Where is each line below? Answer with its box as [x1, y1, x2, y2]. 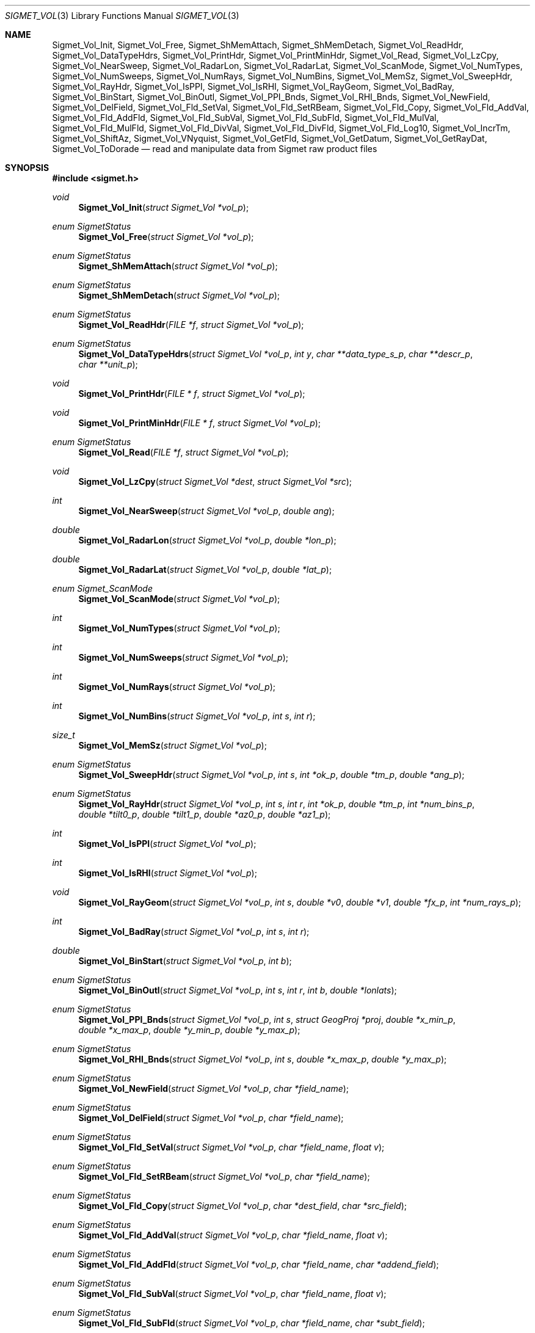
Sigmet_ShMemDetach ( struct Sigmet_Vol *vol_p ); [78, 290, 280, 300]
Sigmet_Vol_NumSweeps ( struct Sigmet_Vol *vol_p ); [78, 652, 288, 663]
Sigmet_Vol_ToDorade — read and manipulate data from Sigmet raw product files [52, 143, 377, 154]
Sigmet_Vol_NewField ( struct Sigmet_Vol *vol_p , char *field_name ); [78, 1083, 349, 1094]
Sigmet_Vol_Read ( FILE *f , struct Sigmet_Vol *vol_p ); [78, 447, 289, 457]
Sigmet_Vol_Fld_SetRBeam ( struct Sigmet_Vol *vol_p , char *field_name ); [78, 1171, 370, 1182]
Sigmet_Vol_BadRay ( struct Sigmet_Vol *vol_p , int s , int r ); [78, 926, 310, 937]
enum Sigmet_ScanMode [52, 583, 153, 594]
